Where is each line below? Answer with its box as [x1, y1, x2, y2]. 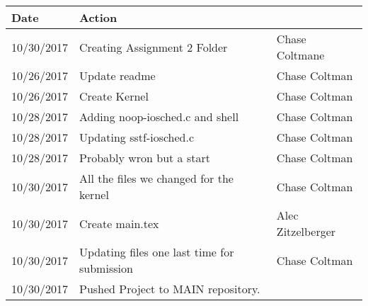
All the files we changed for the [79, 170, 234, 186]
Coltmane [276, 47, 325, 63]
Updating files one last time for [79, 244, 234, 260]
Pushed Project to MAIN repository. [79, 280, 260, 297]
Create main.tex [79, 215, 159, 232]
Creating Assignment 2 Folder [79, 38, 228, 55]
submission [79, 260, 133, 276]
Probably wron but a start [79, 149, 210, 166]
